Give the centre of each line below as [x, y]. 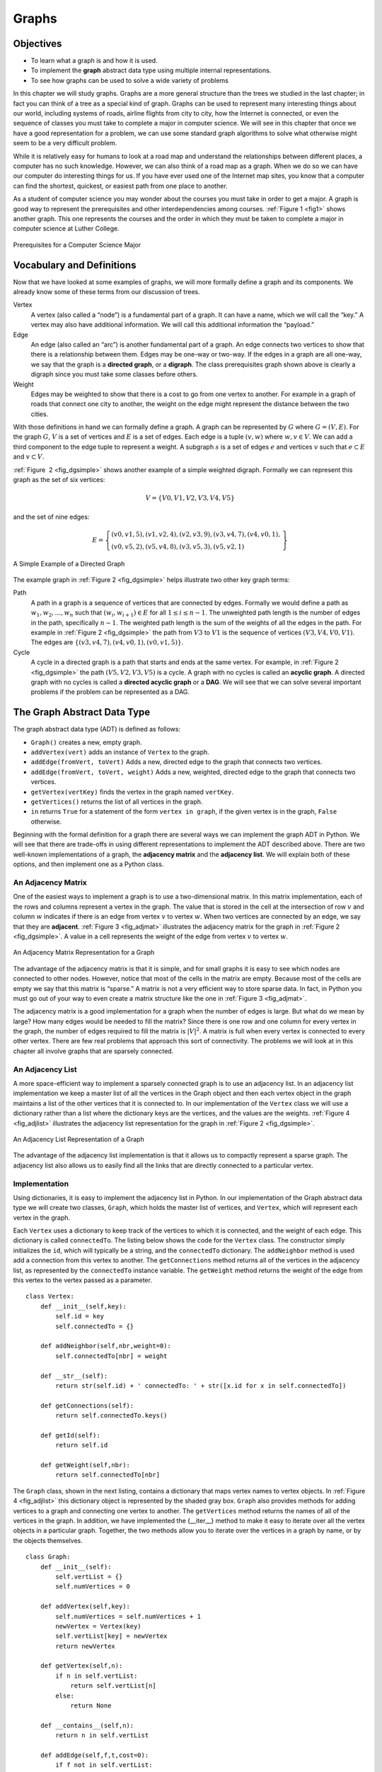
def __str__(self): [74, 1376]
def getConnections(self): [87, 1406]
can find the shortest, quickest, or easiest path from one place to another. [120, 186]
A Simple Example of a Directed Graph [69, 563]
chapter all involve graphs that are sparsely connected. [93, 1051]
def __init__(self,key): [83, 1306]
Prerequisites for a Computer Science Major [77, 245]
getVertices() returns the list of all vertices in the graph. [117, 802]
